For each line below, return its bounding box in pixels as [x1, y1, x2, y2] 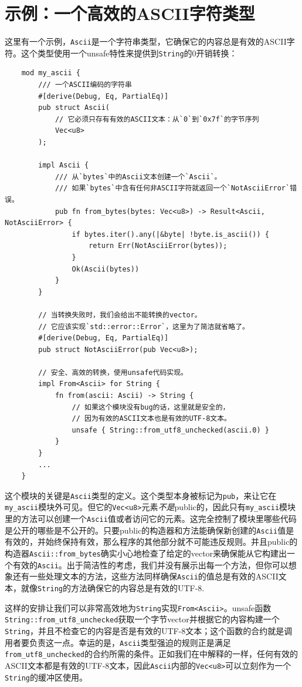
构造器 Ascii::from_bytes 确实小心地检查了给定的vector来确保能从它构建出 [5, 547, 287, 559]
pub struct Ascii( [38, 103, 110, 112]
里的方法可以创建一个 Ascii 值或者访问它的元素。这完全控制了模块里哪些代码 [5, 512, 297, 525]
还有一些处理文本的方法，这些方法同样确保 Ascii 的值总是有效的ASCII [12, 570, 279, 582]
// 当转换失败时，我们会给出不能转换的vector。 [38, 310, 202, 319]
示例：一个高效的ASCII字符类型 [5, 1, 255, 25]
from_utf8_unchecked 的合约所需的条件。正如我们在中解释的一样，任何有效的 [5, 648, 298, 660]
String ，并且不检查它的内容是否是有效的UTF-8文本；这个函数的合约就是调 [5, 624, 293, 636]
